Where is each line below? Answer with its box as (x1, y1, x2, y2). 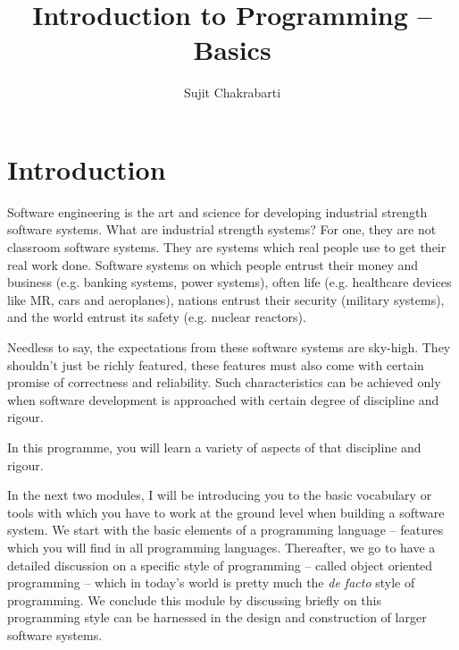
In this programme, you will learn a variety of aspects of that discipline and (7, 437, 421, 456)
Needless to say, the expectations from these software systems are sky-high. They (7, 338, 451, 356)
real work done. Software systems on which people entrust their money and (7, 255, 419, 274)
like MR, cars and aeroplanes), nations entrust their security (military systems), (7, 290, 445, 308)
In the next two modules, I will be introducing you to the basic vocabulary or (7, 485, 432, 504)
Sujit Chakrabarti (183, 83, 281, 102)
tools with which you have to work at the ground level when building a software (7, 502, 445, 521)
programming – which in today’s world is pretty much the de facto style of (7, 573, 415, 592)
